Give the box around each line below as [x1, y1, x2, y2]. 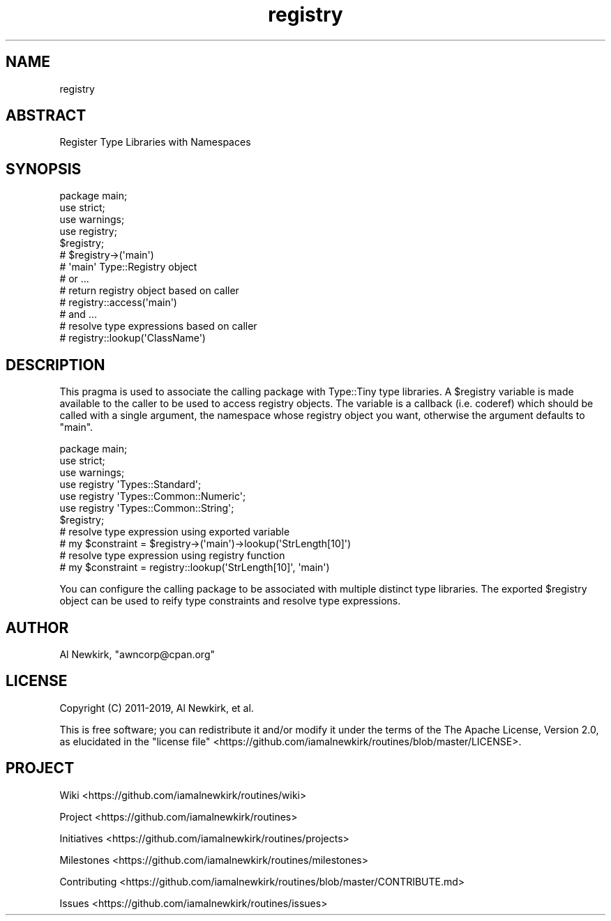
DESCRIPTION [6, 356, 105, 374]
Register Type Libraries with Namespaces [59, 136, 251, 149]
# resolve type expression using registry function [59, 549, 285, 562]
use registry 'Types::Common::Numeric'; [59, 490, 246, 503]
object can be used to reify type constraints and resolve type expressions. [59, 595, 401, 607]
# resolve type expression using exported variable [59, 526, 290, 538]
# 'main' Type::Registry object [59, 261, 197, 273]
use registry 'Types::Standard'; [59, 478, 202, 491]
